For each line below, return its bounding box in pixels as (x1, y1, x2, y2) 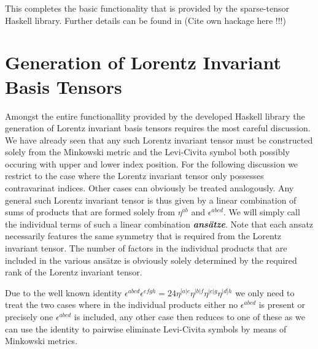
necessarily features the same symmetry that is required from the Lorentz (5, 229, 282, 242)
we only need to (235, 286, 295, 299)
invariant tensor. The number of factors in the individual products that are (5, 242, 287, 255)
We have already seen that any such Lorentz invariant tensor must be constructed (5, 133, 313, 146)
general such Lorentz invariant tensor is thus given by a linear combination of (5, 193, 297, 206)
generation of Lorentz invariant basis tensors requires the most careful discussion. (5, 121, 311, 134)
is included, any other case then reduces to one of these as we (74, 310, 305, 323)
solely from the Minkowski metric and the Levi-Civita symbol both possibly (5, 145, 290, 158)
